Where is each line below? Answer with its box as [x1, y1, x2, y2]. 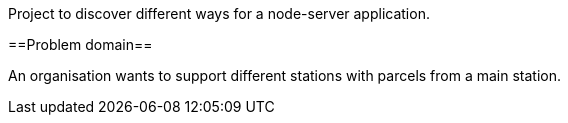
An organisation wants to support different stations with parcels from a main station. [8, 67, 562, 84]
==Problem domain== [8, 36, 153, 53]
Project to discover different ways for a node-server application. [8, 5, 430, 22]
